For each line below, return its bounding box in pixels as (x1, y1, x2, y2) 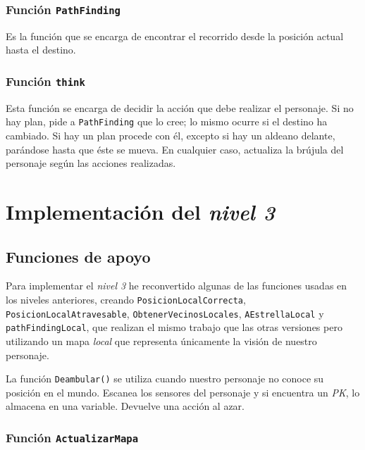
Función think (6, 72, 85, 89)
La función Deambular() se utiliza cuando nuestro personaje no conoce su (6, 371, 324, 386)
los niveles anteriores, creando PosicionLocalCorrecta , (6, 292, 246, 306)
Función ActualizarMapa (6, 428, 139, 446)
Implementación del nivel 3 (6, 196, 276, 226)
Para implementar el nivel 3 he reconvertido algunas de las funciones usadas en (6, 278, 347, 293)
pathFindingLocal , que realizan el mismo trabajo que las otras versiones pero (6, 320, 342, 335)
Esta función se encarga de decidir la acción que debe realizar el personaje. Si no (6, 100, 354, 115)
